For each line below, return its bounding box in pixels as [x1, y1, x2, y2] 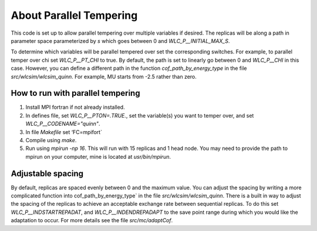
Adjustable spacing [11, 168, 84, 179]
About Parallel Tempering [11, 9, 138, 22]
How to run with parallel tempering [11, 88, 140, 98]
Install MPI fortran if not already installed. [25, 103, 126, 111]
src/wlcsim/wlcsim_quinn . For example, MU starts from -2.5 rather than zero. [11, 73, 197, 80]
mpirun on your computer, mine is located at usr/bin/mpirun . [25, 153, 171, 160]
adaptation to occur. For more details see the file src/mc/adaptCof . [11, 217, 173, 224]
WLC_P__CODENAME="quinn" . [25, 120, 100, 128]
